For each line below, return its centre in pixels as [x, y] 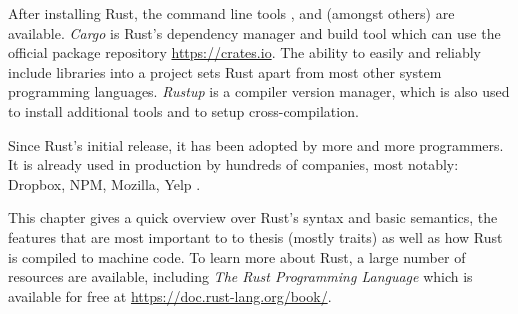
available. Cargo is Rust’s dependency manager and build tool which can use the [254, 32]
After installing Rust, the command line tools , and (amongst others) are [231, 13]
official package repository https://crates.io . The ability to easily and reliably [244, 52]
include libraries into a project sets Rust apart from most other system [225, 71]
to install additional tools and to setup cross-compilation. [183, 110]
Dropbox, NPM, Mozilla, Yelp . [104, 183]
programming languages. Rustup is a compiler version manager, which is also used [259, 91]
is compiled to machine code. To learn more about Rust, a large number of [237, 256]
